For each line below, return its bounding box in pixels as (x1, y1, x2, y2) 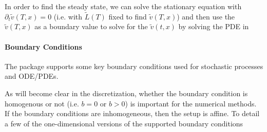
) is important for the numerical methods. (125, 98, 257, 108)
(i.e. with (53, 11, 83, 21)
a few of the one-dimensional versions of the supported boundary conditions (5, 118, 243, 128)
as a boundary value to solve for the (34, 21, 148, 32)
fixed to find (108, 11, 147, 21)
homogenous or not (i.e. (5, 98, 79, 108)
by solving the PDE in (178, 21, 249, 32)
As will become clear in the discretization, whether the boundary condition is (5, 87, 248, 98)
